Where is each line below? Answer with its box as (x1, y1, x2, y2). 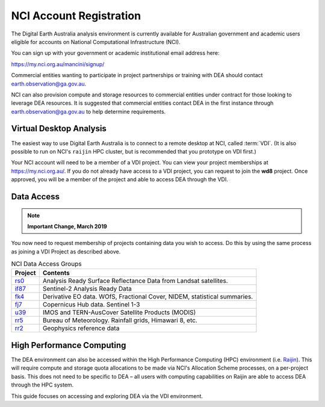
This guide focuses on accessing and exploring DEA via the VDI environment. (11, 392, 203, 400)
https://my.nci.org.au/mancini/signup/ (11, 60, 105, 67)
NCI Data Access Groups (11, 259, 82, 268)
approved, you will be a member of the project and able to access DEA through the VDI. (11, 176, 228, 183)
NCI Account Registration (11, 9, 141, 22)
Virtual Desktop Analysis (11, 123, 107, 134)
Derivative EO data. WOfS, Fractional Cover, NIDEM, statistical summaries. (42, 293, 253, 301)
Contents (42, 269, 70, 277)
